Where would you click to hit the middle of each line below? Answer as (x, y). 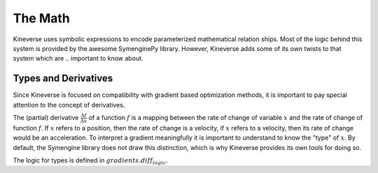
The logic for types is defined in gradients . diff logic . (90, 161)
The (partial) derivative (46, 118)
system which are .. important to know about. (78, 59)
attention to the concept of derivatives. (69, 105)
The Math (41, 18)
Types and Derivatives (63, 78)
